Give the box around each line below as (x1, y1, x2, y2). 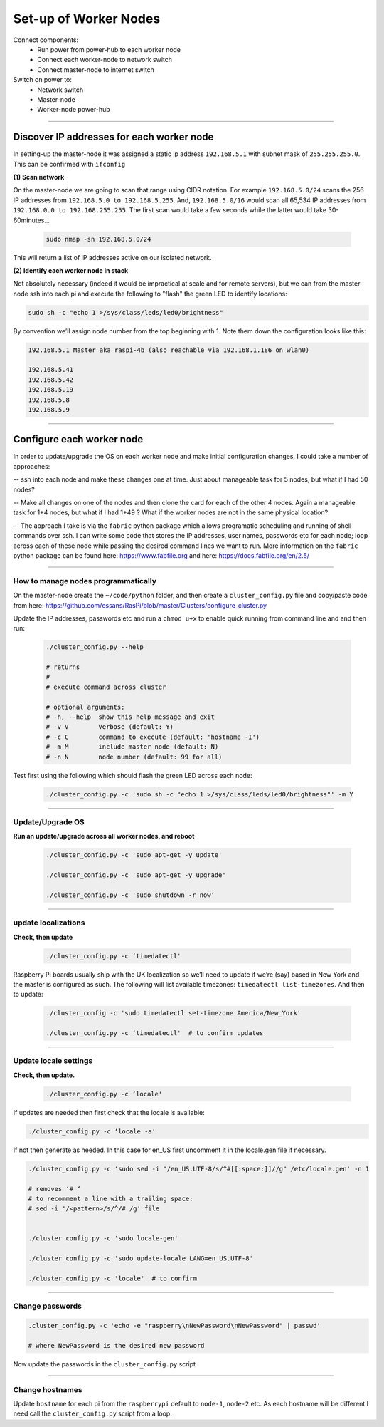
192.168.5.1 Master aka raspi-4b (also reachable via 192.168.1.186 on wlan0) (28, 346, 309, 354)
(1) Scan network (13, 172, 65, 181)
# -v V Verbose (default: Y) (46, 723, 174, 731)
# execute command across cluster (46, 683, 166, 691)
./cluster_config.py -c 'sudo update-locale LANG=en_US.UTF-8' (28, 1255, 254, 1262)
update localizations (13, 918, 85, 928)
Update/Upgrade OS (13, 816, 85, 826)
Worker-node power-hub (37, 105, 110, 114)
